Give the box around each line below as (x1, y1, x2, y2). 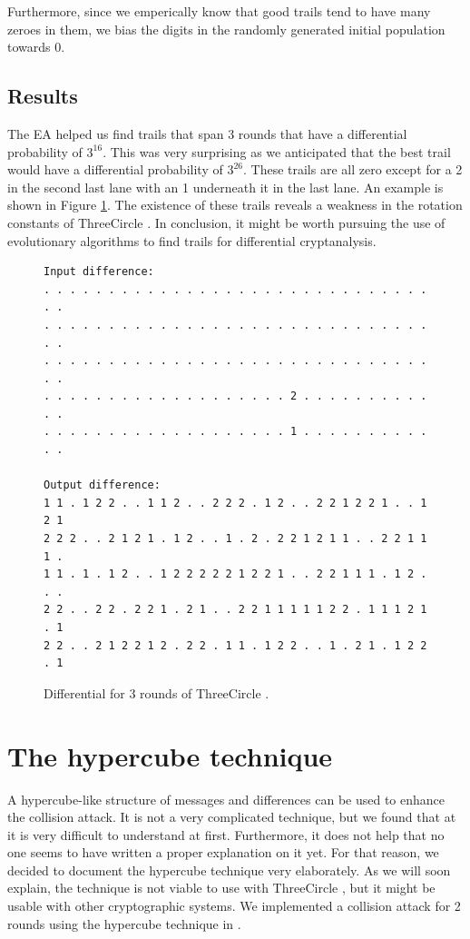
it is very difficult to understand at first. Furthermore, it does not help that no (7, 825, 445, 844)
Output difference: (44, 479, 161, 492)
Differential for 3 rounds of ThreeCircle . (44, 683, 269, 702)
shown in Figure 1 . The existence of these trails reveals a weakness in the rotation (7, 195, 463, 214)
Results (7, 82, 78, 110)
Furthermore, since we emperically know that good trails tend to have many (7, 2, 431, 20)
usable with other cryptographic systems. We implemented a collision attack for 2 (7, 896, 461, 915)
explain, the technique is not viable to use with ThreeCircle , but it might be (7, 878, 436, 897)
